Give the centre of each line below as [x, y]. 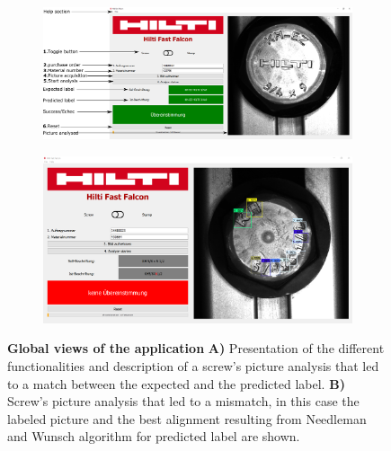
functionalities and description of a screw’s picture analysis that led [193, 366]
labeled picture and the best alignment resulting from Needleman [187, 418]
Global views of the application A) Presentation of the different [196, 348]
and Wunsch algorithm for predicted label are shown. [154, 436]
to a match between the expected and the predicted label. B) [176, 383]
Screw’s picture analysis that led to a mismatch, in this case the [183, 401]
